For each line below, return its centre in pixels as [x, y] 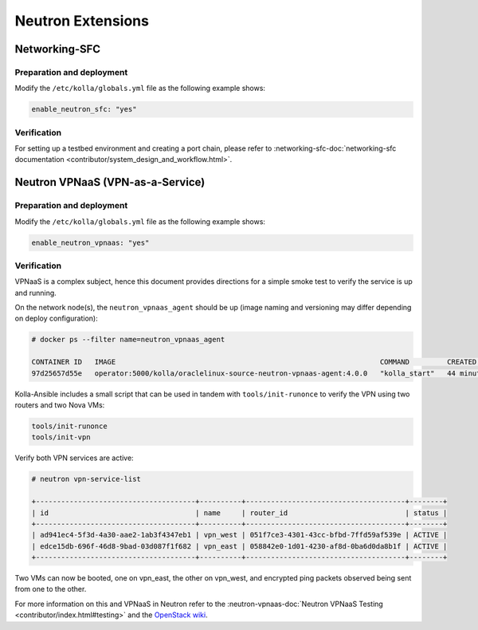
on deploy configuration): [57, 318]
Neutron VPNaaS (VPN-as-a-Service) [110, 182]
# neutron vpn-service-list [86, 479]
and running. [36, 293]
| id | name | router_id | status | [239, 513]
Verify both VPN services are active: [74, 458]
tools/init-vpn [61, 437]
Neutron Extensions [82, 21]
